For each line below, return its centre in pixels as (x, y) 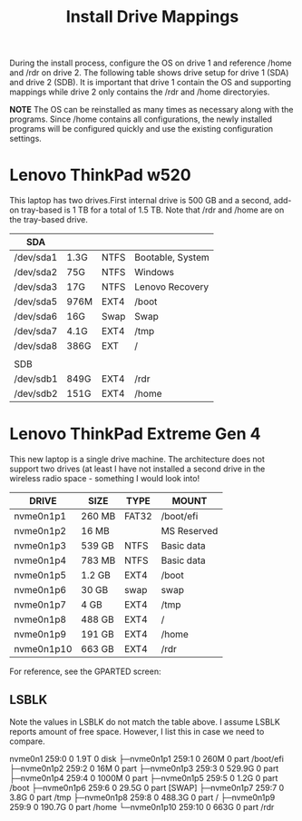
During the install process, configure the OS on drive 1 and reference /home (151, 63)
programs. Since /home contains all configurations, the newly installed (141, 119)
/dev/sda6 (36, 317)
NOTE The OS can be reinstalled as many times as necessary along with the (151, 110)
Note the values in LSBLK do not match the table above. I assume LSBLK (145, 722)
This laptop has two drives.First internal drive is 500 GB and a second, (141, 201)
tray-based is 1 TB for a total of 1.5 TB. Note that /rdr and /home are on (153, 210)
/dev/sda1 (36, 258)
